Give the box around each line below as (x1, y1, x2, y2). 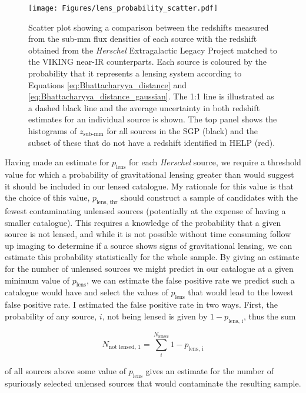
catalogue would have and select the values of (5, 286, 168, 298)
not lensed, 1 (108, 344, 141, 351)
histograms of (28, 125, 77, 136)
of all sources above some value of (5, 365, 126, 377)
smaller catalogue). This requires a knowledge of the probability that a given (5, 216, 281, 228)
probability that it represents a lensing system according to (28, 67, 242, 79)
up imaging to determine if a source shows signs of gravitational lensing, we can (5, 239, 292, 251)
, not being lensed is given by (102, 309, 208, 322)
